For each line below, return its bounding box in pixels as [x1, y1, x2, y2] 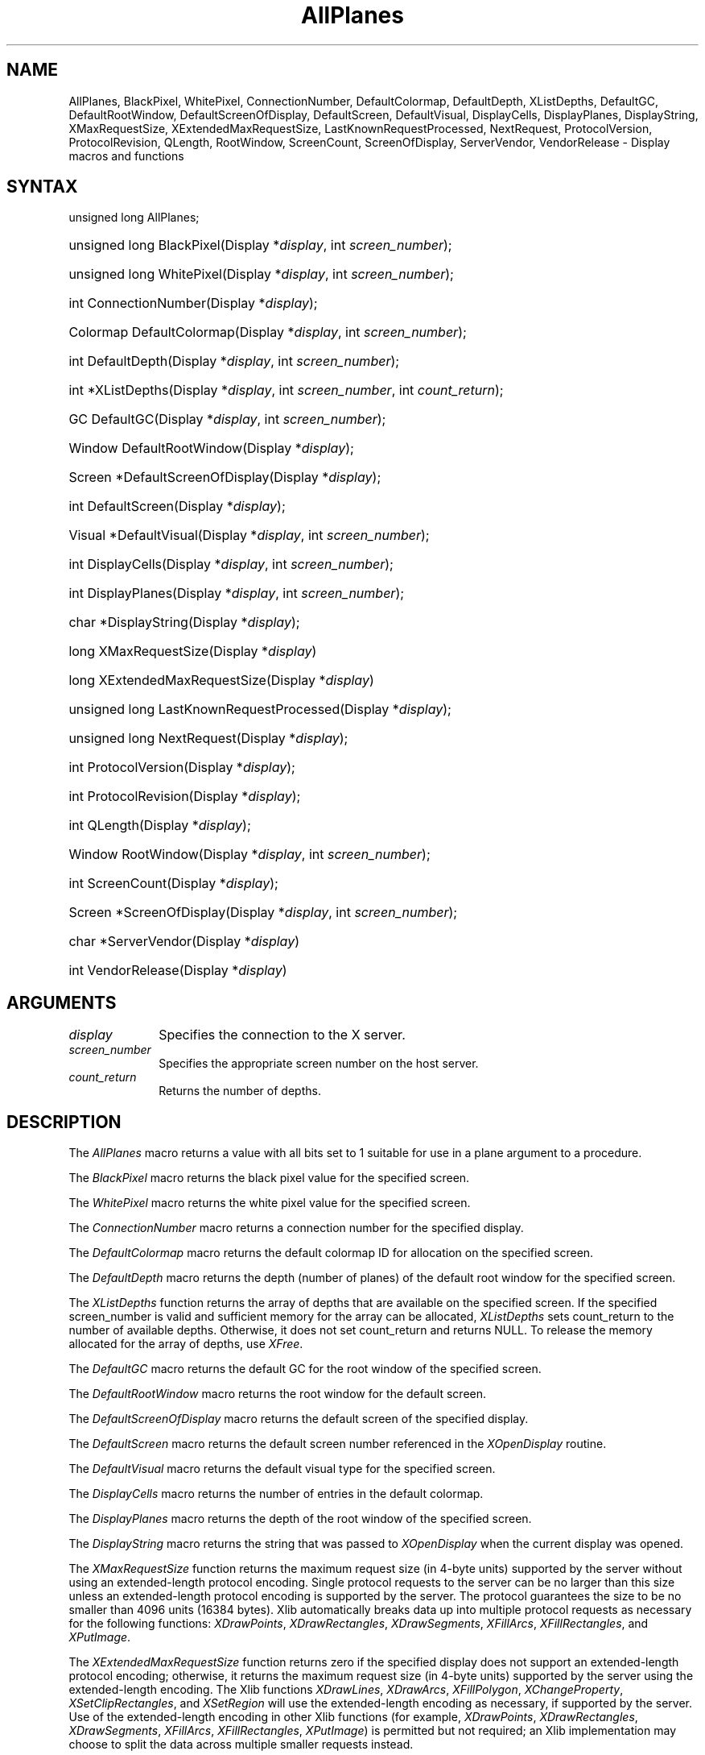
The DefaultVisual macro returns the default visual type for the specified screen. [68, 1462, 496, 1476]
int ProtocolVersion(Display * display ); [68, 759, 295, 776]
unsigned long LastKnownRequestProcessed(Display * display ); [68, 701, 451, 718]
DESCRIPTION [6, 1111, 122, 1132]
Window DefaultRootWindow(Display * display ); [68, 440, 354, 457]
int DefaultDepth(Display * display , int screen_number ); [68, 353, 400, 370]
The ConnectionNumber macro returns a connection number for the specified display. [68, 1221, 524, 1235]
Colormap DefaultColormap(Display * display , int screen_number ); [68, 324, 467, 341]
